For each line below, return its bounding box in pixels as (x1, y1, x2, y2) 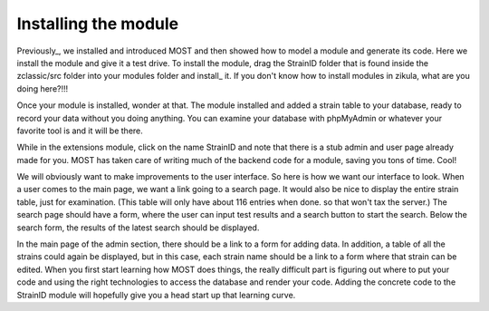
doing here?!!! (16, 83, 69, 94)
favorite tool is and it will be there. (16, 125, 144, 136)
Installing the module (16, 14, 179, 34)
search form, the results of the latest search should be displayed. (16, 222, 260, 233)
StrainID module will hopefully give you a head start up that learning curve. (16, 289, 296, 300)
